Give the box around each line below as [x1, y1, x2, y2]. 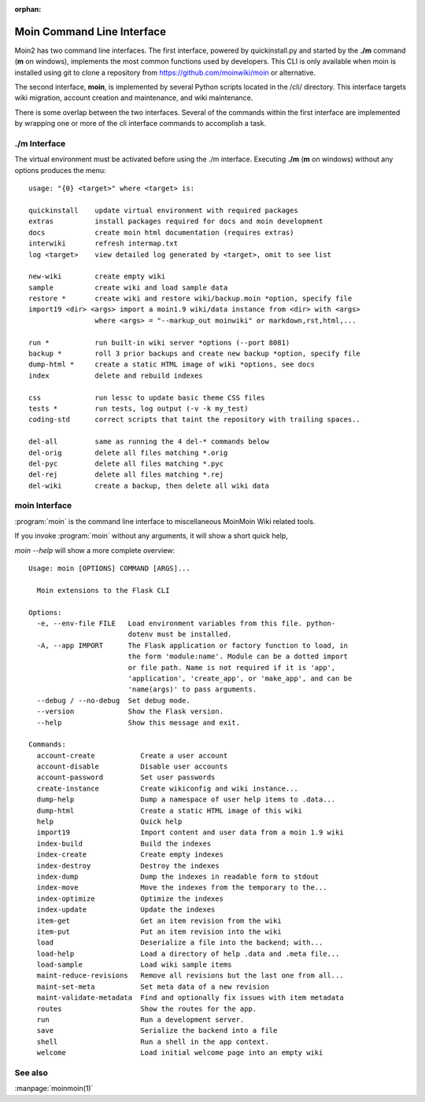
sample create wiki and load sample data [28, 283, 228, 292]
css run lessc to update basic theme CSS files [28, 393, 265, 402]
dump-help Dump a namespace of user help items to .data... [36, 795, 336, 804]
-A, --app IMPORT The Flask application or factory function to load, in [36, 641, 349, 650]
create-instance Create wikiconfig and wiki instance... [36, 783, 298, 793]
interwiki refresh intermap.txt [28, 239, 179, 248]
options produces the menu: [14, 165, 106, 175]
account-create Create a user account [36, 751, 228, 760]
